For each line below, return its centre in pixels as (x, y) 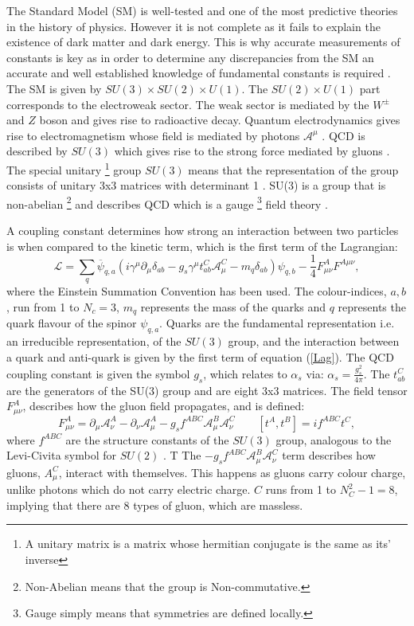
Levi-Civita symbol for (61, 455)
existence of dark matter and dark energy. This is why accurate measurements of (203, 42)
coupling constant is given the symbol (98, 373)
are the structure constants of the (147, 439)
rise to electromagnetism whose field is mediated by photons (153, 135)
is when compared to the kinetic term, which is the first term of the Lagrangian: (202, 246)
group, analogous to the (334, 439)
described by (37, 151)
